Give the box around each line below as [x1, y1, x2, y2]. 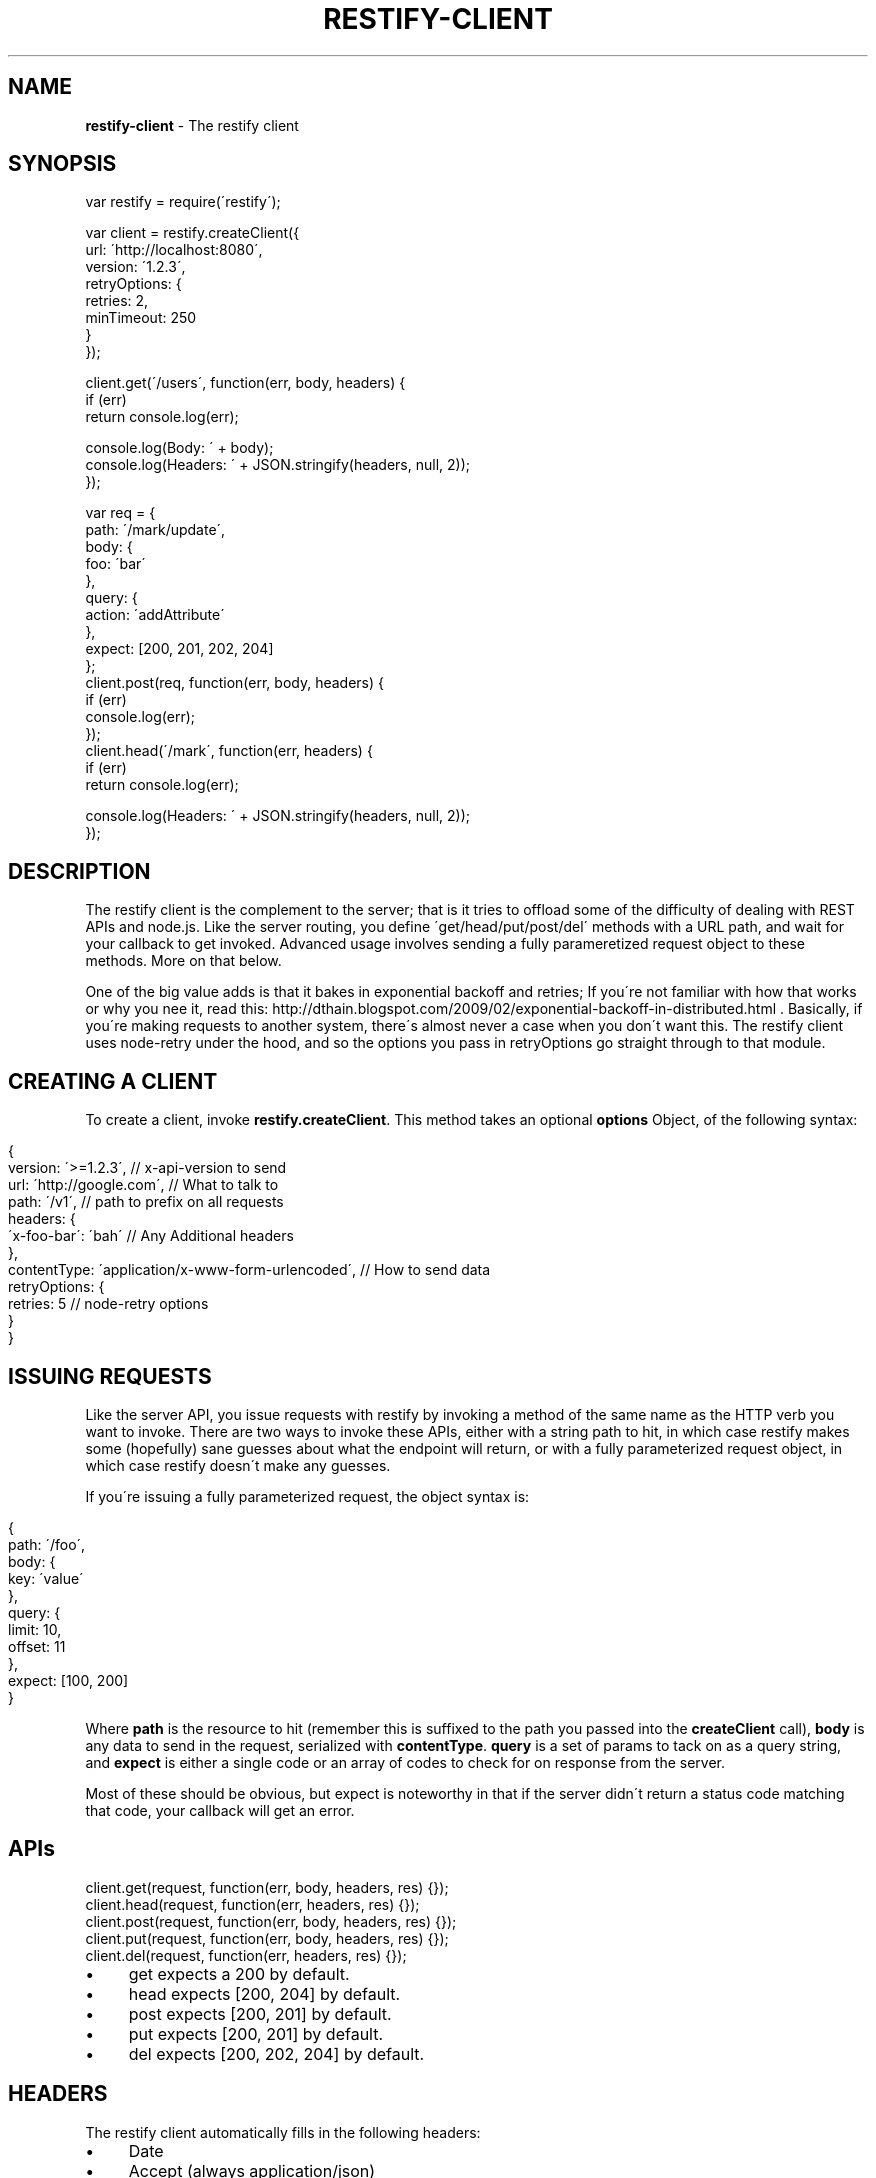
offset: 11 [8, 1637, 66, 1655]
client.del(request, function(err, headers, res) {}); [85, 1946, 407, 1964]
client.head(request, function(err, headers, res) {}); [85, 1895, 420, 1913]
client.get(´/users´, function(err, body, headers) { [85, 374, 406, 392]
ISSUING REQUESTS [8, 1363, 212, 1389]
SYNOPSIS [8, 151, 117, 177]
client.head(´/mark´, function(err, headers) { [85, 742, 373, 760]
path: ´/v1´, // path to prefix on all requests [8, 1193, 284, 1211]
